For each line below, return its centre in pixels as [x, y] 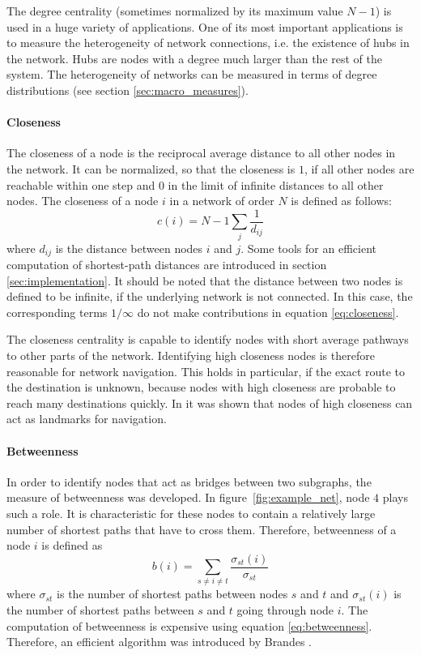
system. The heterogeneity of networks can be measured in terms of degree [192, 74]
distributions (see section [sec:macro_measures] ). [128, 90]
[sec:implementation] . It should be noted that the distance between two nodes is [205, 280]
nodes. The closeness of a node [83, 201]
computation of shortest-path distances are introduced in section [167, 264]
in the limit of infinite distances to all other [276, 184]
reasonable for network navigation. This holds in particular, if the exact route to [206, 371]
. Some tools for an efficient [308, 248]
